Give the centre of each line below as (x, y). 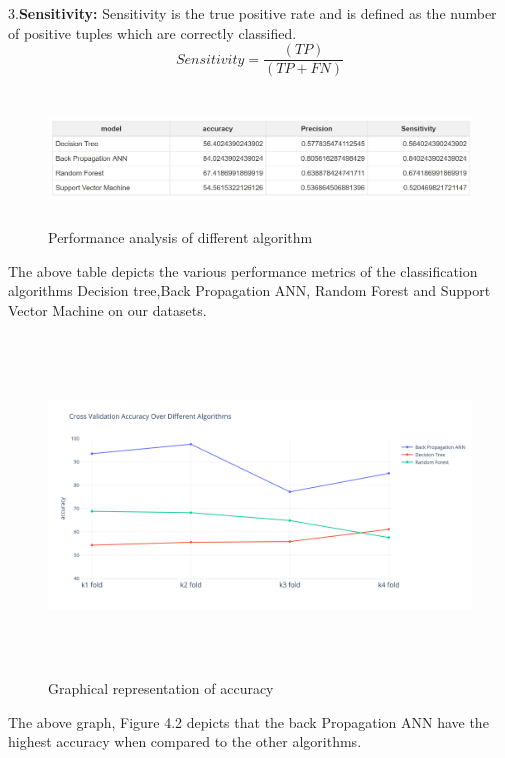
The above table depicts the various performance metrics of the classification (243, 270)
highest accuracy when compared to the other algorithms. (185, 741)
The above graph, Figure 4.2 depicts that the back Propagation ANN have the (248, 721)
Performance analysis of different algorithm (180, 237)
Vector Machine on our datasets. (107, 309)
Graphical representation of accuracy (161, 688)
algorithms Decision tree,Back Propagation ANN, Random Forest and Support (249, 290)
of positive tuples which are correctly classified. (152, 32)
